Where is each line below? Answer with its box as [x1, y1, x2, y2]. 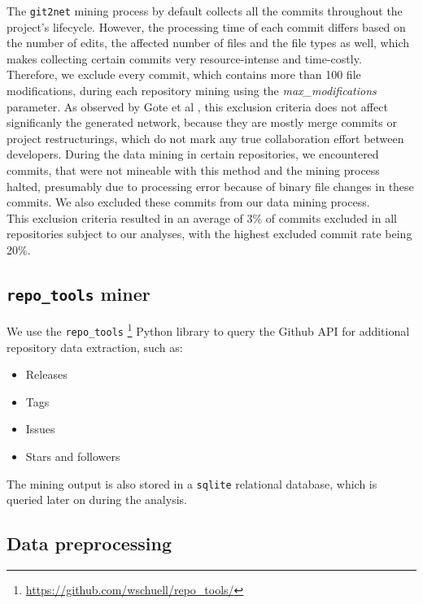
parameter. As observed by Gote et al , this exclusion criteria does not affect [7, 98, 388, 115]
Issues [25, 420, 55, 437]
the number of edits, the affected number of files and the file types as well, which [7, 34, 410, 51]
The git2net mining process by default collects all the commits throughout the [7, 2, 403, 19]
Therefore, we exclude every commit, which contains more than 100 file [7, 66, 361, 83]
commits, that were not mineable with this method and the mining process [7, 162, 380, 178]
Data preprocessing [7, 531, 172, 556]
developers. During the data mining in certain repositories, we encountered [7, 146, 379, 163]
